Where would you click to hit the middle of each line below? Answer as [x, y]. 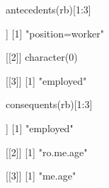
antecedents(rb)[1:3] [48, 9]
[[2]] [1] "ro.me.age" [47, 152]
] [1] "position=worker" [55, 33]
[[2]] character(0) [42, 57]
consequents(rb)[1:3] [49, 104]
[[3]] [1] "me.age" [41, 176]
